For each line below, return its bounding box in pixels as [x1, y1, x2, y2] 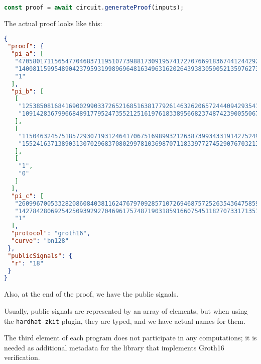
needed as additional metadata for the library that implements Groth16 [4, 342, 224, 352]
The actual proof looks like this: [4, 18, 102, 28]
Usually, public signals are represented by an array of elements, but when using [4, 305, 248, 316]
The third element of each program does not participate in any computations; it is [4, 332, 257, 343]
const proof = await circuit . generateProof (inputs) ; [4, 4, 184, 11]
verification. [4, 352, 40, 362]
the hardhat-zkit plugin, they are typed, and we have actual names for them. [4, 315, 245, 326]
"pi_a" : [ [11, 50, 44, 58]
